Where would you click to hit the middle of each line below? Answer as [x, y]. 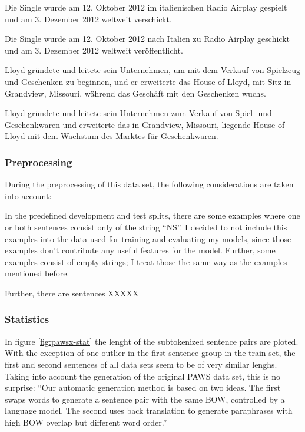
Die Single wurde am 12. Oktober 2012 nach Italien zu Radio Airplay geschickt [147, 39]
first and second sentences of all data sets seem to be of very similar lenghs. [141, 364]
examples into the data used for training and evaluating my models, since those [148, 238]
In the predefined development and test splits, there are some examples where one [152, 215]
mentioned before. [37, 273]
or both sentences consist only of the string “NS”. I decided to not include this [146, 227]
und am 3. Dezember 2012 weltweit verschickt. [88, 19]
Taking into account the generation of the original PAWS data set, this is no [142, 376]
